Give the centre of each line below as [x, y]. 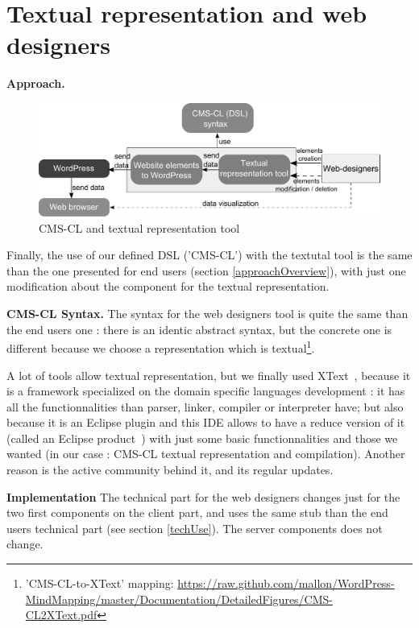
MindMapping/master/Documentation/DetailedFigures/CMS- [179, 599]
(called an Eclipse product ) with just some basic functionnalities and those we [202, 438]
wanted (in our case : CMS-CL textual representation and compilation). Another [206, 454]
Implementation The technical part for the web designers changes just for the [203, 496]
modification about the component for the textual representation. [168, 286]
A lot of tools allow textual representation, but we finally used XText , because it [209, 375]
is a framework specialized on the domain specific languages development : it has [206, 391]
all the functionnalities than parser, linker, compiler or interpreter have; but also [205, 406]
